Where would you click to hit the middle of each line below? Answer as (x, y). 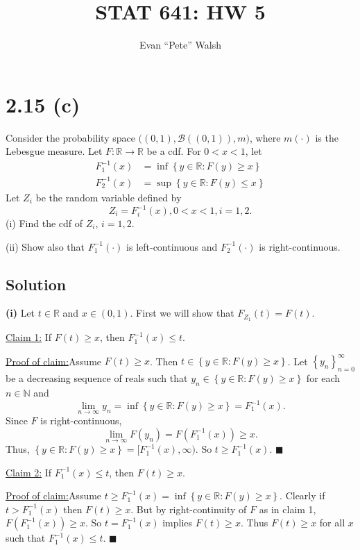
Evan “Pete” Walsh (180, 45)
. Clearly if (302, 495)
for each (323, 378)
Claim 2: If (29, 472)
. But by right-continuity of (189, 509)
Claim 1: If (29, 337)
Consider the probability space (70, 137)
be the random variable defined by (109, 197)
